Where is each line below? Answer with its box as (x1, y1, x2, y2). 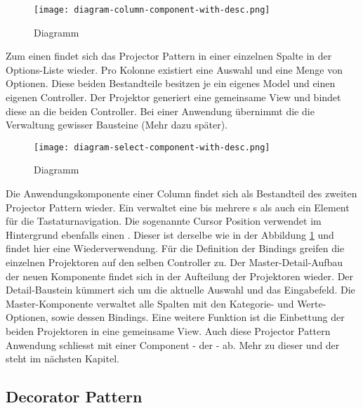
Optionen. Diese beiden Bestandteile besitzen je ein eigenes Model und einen (6, 76, 336, 91)
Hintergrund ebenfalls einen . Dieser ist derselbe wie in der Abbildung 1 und (6, 227, 334, 242)
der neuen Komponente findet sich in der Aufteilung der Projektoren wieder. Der (6, 268, 354, 283)
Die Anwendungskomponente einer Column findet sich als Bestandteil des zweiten (6, 186, 357, 201)
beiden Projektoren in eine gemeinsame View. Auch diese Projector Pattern (6, 324, 331, 338)
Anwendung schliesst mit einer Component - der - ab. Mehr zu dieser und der (6, 337, 340, 352)
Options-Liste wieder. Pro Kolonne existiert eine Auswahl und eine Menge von (6, 62, 343, 77)
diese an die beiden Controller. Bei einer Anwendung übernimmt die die (6, 103, 315, 118)
